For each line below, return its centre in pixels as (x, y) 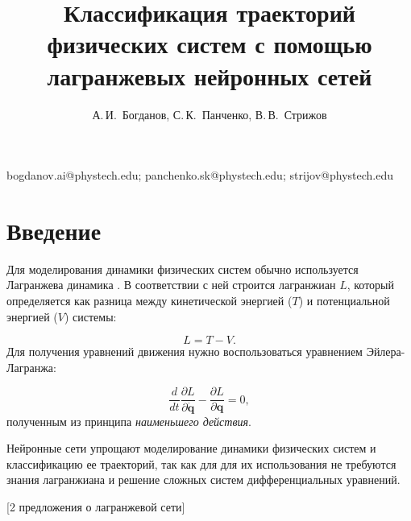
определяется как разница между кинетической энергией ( (149, 300)
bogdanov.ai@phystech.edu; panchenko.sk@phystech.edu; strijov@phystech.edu (200, 175)
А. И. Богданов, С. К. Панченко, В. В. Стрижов (210, 114)
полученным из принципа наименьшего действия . (129, 421)
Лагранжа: (31, 367)
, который (370, 285)
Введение (54, 230)
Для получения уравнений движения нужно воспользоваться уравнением (185, 351)
